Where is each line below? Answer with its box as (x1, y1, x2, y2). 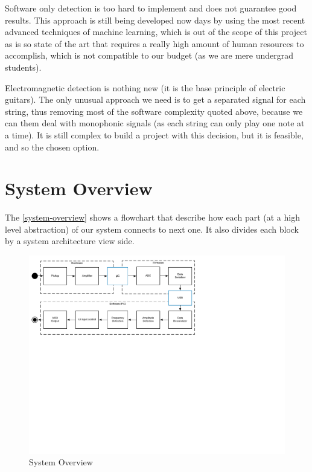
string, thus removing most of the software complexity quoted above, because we (5, 105, 303, 117)
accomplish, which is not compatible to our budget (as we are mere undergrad (5, 49, 293, 62)
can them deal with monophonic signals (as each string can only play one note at (5, 117, 305, 129)
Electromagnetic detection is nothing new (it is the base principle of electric (5, 81, 285, 94)
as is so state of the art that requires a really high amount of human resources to (5, 37, 304, 50)
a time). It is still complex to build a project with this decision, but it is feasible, (5, 128, 304, 141)
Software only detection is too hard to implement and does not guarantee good (5, 2, 297, 14)
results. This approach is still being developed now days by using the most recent (5, 13, 305, 26)
